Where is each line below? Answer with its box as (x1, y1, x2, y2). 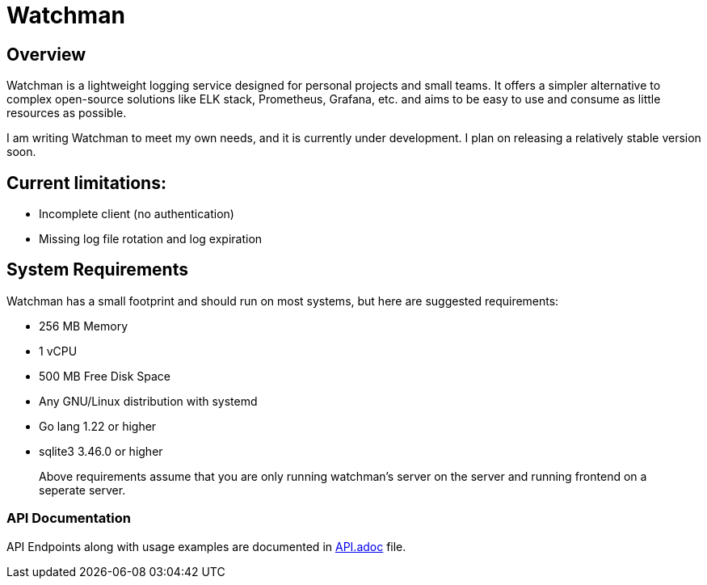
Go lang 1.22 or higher (39, 419, 157, 433)
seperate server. (39, 482, 126, 497)
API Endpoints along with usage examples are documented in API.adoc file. (6, 539, 406, 553)
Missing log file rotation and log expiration (39, 232, 263, 246)
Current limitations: (6, 172, 166, 193)
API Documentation (6, 510, 132, 527)
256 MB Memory (39, 318, 128, 333)
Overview (6, 44, 86, 65)
